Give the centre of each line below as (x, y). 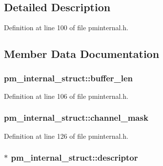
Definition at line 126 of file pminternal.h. (66, 136)
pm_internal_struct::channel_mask (76, 118)
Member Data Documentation (82, 54)
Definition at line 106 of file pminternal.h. (66, 96)
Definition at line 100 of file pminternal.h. (66, 28)
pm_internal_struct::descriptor (74, 157)
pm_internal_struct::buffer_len (69, 78)
